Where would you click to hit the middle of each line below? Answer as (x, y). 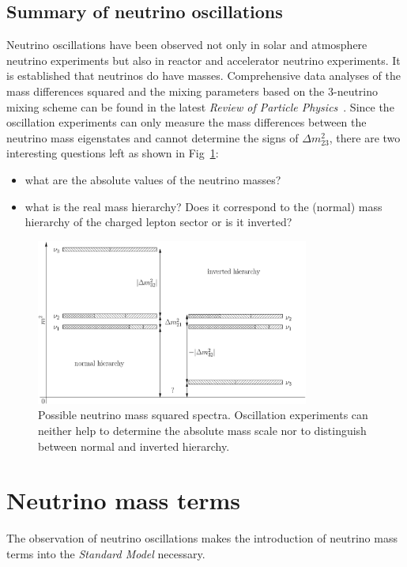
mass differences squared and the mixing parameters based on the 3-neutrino (192, 91)
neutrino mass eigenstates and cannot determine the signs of (153, 137)
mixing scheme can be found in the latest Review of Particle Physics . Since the (200, 106)
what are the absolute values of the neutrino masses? (153, 179)
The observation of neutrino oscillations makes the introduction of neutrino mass (202, 538)
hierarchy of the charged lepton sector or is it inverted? (158, 222)
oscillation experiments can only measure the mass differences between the (187, 122)
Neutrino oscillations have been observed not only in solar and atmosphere (187, 45)
